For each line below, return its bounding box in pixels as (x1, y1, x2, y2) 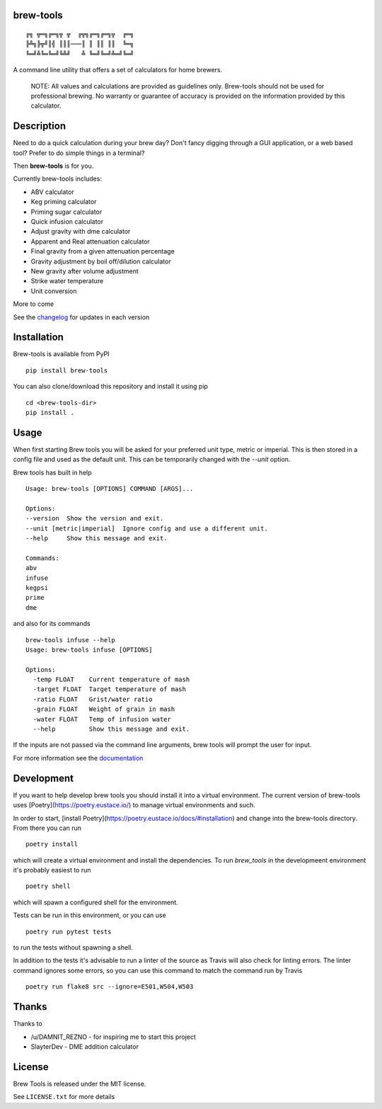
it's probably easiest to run (13, 866, 91, 875)
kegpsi (25, 584, 49, 591)
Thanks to (13, 1020, 42, 1028)
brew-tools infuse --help (25, 636, 116, 644)
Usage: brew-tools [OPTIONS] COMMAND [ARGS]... (25, 485, 194, 493)
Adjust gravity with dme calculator (30, 227, 131, 236)
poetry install (25, 840, 79, 848)
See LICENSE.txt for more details (13, 1093, 115, 1101)
